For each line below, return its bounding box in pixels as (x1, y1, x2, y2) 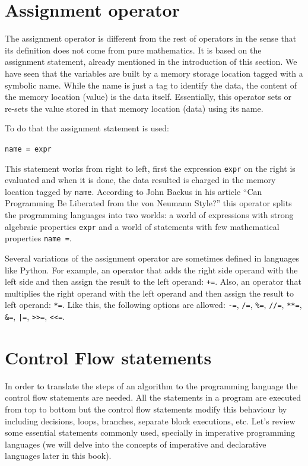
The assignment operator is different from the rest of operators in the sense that (5, 32, 297, 45)
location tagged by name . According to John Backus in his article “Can (5, 185, 262, 197)
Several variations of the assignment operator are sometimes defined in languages (5, 251, 300, 264)
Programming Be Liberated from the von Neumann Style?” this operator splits (5, 197, 292, 209)
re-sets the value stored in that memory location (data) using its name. (5, 102, 263, 114)
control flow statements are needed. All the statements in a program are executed (5, 391, 301, 404)
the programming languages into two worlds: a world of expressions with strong (5, 209, 294, 221)
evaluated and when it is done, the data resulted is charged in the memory (5, 174, 276, 186)
